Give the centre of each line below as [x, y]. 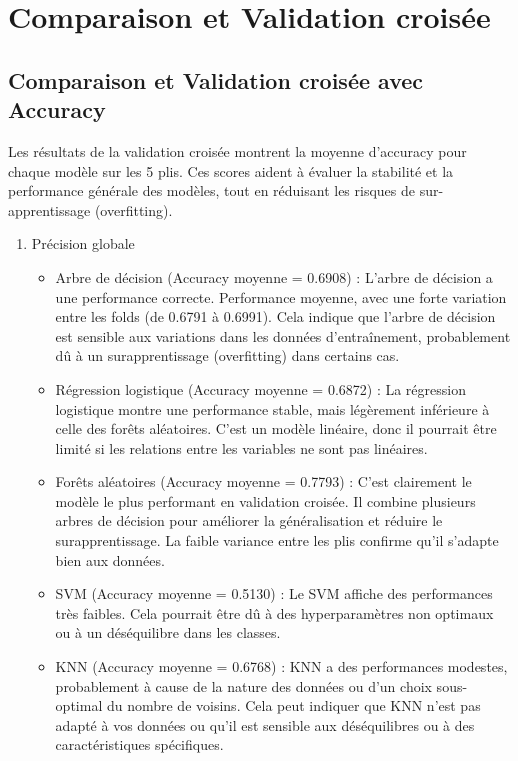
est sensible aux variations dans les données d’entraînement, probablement [283, 335]
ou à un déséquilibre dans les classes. [168, 632]
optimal [79, 705]
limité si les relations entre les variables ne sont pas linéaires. [241, 447]
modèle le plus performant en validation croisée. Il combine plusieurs [265, 500]
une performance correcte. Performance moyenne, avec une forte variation [281, 296]
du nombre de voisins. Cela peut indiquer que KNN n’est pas [293, 705]
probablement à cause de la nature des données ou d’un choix [243, 685]
